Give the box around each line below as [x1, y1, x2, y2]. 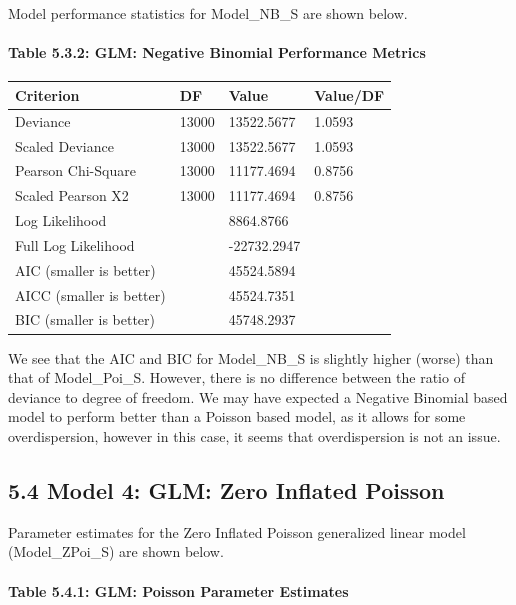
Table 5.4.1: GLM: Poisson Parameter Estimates [8, 580, 349, 601]
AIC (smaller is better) [15, 259, 156, 280]
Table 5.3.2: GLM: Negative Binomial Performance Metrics [8, 42, 426, 63]
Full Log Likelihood [15, 234, 135, 255]
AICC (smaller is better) [15, 284, 166, 305]
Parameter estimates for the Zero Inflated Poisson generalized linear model [8, 521, 466, 542]
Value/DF [314, 84, 385, 105]
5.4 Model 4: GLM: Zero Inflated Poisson [8, 474, 445, 505]
